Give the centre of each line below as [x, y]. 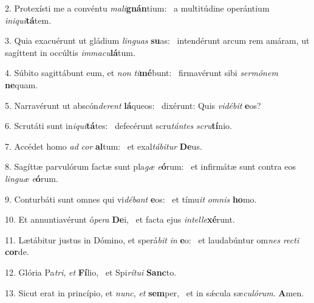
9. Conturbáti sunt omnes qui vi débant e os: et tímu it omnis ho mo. [131, 199]
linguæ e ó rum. [32, 178]
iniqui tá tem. [28, 20]
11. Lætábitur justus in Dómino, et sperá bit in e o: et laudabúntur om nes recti [152, 239]
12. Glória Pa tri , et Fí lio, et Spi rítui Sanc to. [91, 272]
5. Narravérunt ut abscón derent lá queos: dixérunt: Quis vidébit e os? [133, 105]
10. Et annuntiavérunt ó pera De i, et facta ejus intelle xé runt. [120, 219]
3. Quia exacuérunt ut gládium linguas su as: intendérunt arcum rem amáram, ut [157, 40]
